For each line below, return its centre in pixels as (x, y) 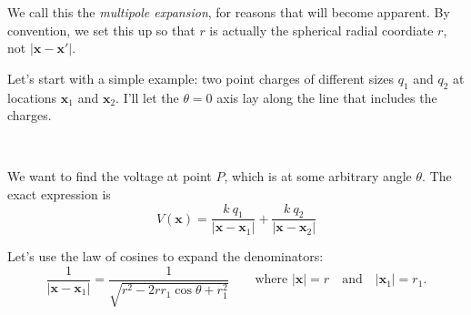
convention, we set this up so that (101, 30)
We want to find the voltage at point (110, 176)
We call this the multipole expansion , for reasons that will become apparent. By (229, 12)
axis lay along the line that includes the (327, 97)
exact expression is (59, 193)
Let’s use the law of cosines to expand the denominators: (165, 256)
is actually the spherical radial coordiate (321, 30)
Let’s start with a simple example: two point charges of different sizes (200, 78)
